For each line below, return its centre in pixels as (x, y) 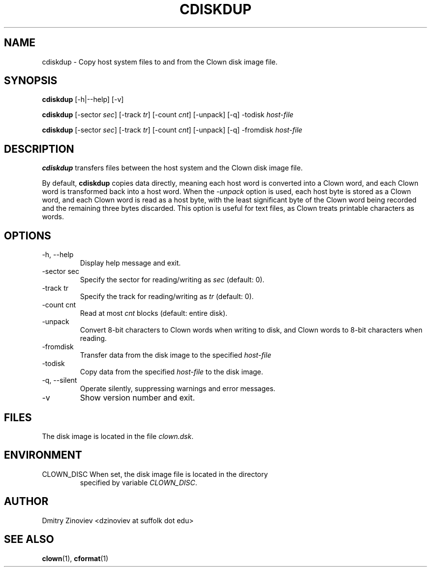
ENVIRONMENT (43, 455)
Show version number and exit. (138, 398)
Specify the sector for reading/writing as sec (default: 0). (172, 280)
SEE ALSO (29, 539)
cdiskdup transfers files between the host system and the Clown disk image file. (172, 168)
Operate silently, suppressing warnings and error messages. (178, 389)
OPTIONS (28, 235)
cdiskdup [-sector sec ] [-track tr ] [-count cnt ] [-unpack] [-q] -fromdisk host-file (172, 130)
